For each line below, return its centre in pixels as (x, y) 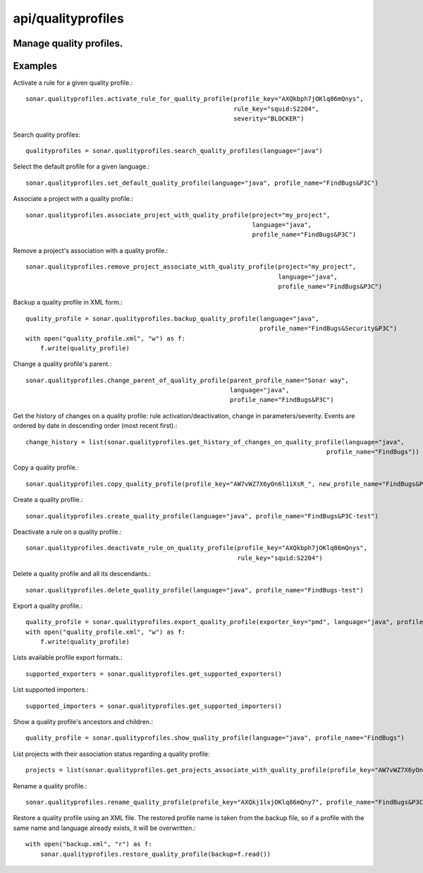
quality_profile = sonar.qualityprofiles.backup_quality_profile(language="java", (172, 318)
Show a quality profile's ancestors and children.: (83, 722)
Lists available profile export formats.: (68, 658)
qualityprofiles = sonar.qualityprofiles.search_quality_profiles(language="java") (174, 151)
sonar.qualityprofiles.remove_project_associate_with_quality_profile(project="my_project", (191, 267)
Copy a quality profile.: (46, 468)
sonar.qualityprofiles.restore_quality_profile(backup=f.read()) (155, 854)
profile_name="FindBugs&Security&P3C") (329, 329)
